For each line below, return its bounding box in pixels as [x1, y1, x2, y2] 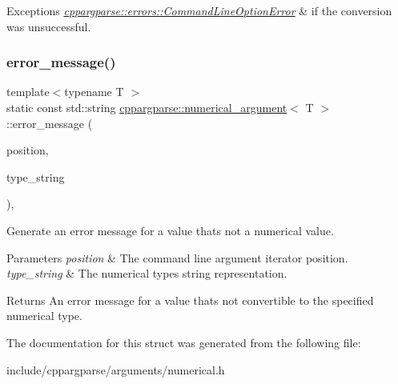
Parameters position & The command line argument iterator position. [6, 249, 348, 266]
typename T [64, 83, 124, 100]
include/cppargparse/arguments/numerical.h [6, 361, 225, 378]
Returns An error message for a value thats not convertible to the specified [6, 291, 374, 308]
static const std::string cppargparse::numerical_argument [6, 99, 287, 115]
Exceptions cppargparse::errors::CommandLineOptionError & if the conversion [6, 2, 392, 18]
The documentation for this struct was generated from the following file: [6, 334, 361, 350]
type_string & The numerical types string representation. [6, 265, 287, 282]
